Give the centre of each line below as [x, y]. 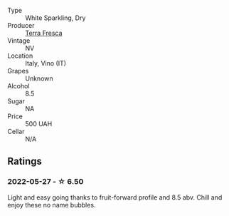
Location [20, 56]
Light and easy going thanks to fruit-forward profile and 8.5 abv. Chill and [115, 197]
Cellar [16, 132]
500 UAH [39, 124]
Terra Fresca [44, 33]
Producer [21, 25]
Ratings [25, 161]
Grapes [18, 71]
